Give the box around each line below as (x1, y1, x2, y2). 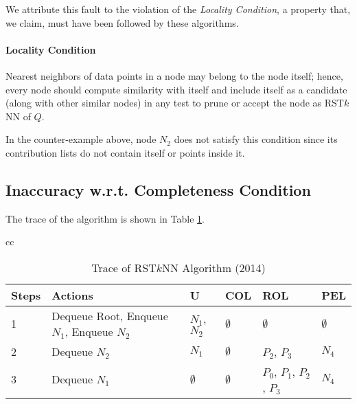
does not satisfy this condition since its (174, 132, 338, 146)
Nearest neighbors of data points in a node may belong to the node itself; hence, (5, 68, 343, 82)
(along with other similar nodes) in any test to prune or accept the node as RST (5, 96, 344, 110)
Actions (51, 287, 93, 303)
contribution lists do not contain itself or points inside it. (5, 145, 245, 159)
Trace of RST (91, 259, 157, 276)
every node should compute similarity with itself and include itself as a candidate (5, 82, 347, 96)
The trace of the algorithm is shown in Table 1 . (5, 211, 205, 225)
